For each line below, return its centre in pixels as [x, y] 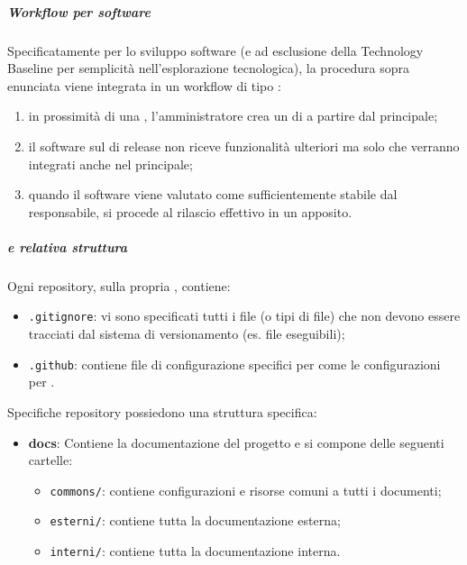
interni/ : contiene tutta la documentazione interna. [195, 551]
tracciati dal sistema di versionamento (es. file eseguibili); [187, 334]
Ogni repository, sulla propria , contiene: [119, 285]
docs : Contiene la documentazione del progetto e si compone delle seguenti [236, 442]
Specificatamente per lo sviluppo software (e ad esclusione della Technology [215, 50]
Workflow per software [79, 11]
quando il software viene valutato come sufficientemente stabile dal [213, 194]
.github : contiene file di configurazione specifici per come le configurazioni [234, 364]
